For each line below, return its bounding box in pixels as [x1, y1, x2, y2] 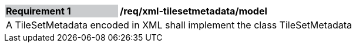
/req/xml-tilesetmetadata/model [120, 5, 267, 17]
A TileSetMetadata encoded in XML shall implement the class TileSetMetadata [6, 19, 352, 31]
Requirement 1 [6, 5, 71, 17]
